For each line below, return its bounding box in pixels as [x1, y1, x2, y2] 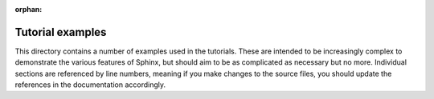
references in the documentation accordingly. [14, 80, 166, 89]
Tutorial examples [14, 25, 107, 39]
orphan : [14, 5, 43, 14]
